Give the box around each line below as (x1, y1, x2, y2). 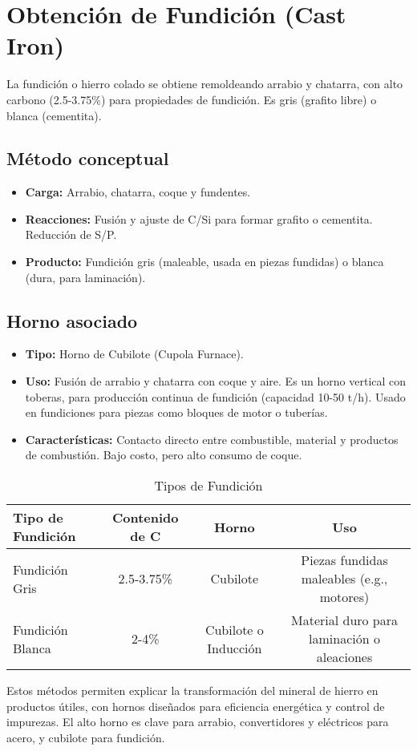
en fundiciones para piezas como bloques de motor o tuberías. (25, 404, 328, 421)
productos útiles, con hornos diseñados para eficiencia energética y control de (6, 697, 385, 714)
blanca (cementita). (6, 107, 102, 123)
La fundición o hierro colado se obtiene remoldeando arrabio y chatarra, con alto (6, 75, 403, 92)
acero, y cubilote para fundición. (6, 729, 165, 745)
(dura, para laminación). (25, 269, 146, 285)
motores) (319, 587, 370, 607)
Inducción (207, 638, 262, 657)
